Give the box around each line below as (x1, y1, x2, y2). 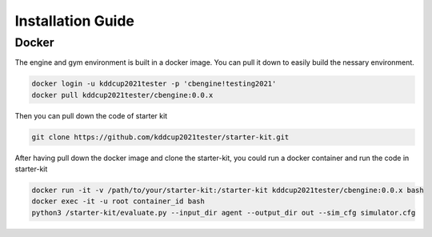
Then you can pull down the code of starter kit (14, 110, 168, 120)
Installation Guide (14, 12, 135, 30)
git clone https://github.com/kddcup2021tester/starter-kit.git (31, 132, 290, 142)
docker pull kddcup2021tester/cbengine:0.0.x (31, 90, 214, 99)
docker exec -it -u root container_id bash (31, 197, 206, 206)
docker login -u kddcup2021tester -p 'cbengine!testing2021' (31, 79, 277, 88)
